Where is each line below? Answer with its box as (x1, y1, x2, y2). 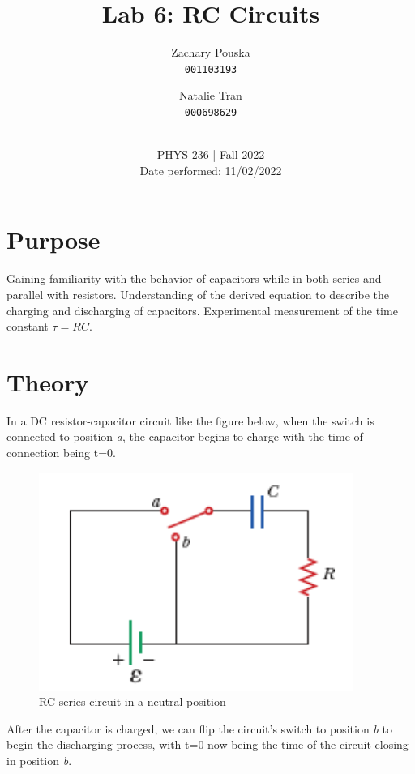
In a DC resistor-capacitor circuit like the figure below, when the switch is (6, 412, 374, 429)
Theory (6, 365, 89, 398)
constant (6, 318, 49, 335)
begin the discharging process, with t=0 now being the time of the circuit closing (6, 736, 409, 753)
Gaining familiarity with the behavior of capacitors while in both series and (6, 270, 382, 287)
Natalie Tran (179, 87, 242, 104)
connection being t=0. (6, 444, 116, 461)
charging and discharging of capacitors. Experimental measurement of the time (6, 301, 398, 319)
